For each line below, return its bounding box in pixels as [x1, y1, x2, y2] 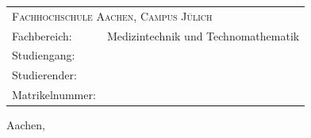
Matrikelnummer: [12, 86, 96, 103]
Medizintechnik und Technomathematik [106, 27, 300, 44]
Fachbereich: [12, 27, 72, 44]
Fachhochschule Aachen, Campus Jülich [12, 7, 213, 24]
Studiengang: [12, 47, 75, 63]
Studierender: [12, 67, 77, 83]
